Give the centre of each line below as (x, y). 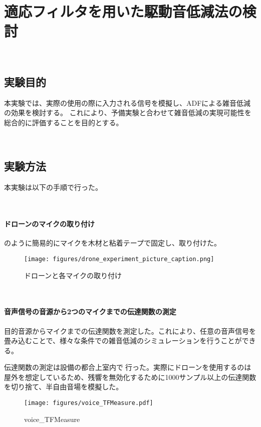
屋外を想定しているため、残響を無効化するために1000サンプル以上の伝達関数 (130, 377)
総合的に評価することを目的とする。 (64, 122)
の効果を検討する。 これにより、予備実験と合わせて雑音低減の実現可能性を (128, 113)
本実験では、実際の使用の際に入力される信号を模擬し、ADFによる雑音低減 (127, 102)
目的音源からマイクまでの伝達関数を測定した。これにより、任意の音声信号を (130, 331)
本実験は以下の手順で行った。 (53, 187)
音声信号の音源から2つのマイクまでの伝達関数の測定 (90, 311)
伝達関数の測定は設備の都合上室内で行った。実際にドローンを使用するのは (128, 367)
